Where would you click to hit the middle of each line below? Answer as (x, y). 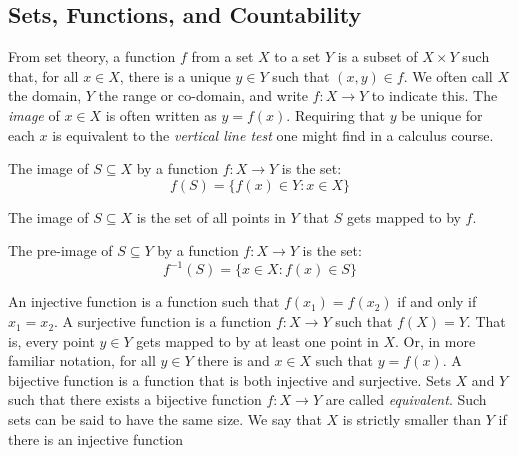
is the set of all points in (211, 216)
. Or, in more (435, 340)
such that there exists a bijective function (135, 399)
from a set (222, 56)
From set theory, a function (92, 56)
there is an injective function (96, 438)
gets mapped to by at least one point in (257, 340)
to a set (297, 56)
